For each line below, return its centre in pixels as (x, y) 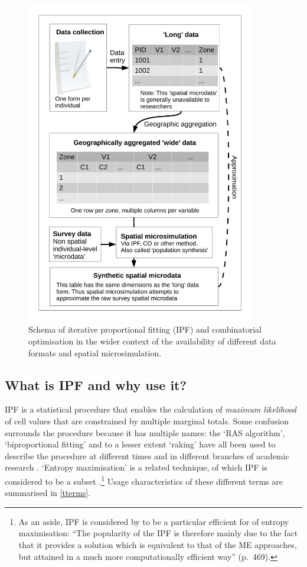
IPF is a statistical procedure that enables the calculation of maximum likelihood (151, 409)
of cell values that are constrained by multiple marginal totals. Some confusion (147, 421)
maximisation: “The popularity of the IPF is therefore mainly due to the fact (158, 533)
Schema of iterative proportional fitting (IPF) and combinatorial (145, 329)
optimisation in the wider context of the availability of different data (152, 341)
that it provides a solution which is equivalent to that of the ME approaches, (158, 544)
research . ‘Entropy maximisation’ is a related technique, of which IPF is (136, 467)
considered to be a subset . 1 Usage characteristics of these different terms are (144, 480)
